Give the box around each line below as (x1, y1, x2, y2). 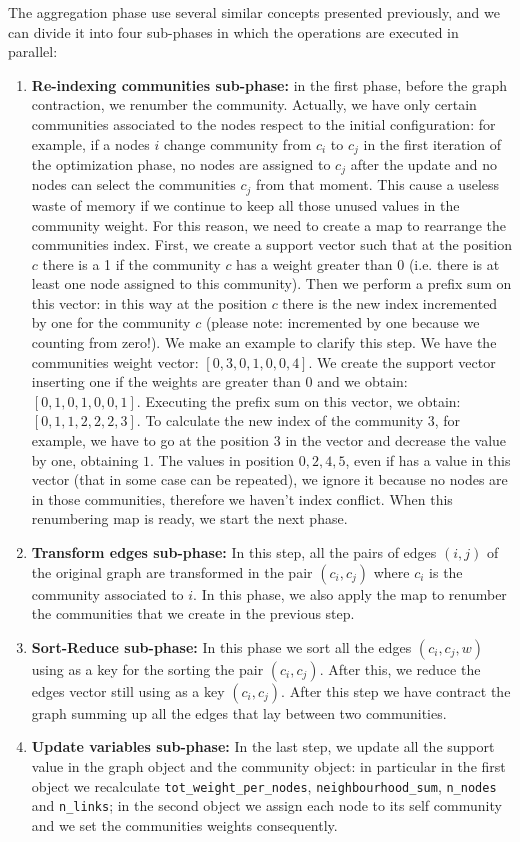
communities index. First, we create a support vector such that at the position (31, 234, 513, 255)
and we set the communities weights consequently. (31, 814, 338, 835)
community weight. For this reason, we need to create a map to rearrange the (31, 214, 506, 235)
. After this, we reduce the (319, 658, 481, 679)
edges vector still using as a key (31, 680, 225, 701)
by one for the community (31, 312, 191, 333)
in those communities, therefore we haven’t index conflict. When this (31, 488, 453, 509)
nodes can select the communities (31, 174, 236, 195)
